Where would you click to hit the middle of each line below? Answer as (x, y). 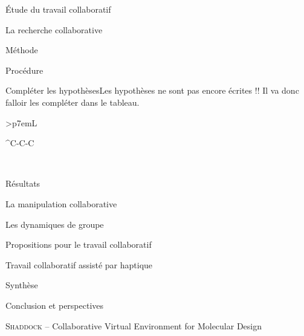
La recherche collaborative (54, 29)
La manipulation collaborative (61, 203)
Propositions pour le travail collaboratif (79, 244)
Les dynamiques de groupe (55, 224)
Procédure (24, 70)
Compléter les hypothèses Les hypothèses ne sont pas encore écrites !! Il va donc (152, 90)
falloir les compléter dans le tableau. (73, 102)
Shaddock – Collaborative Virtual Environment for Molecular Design (134, 325)
